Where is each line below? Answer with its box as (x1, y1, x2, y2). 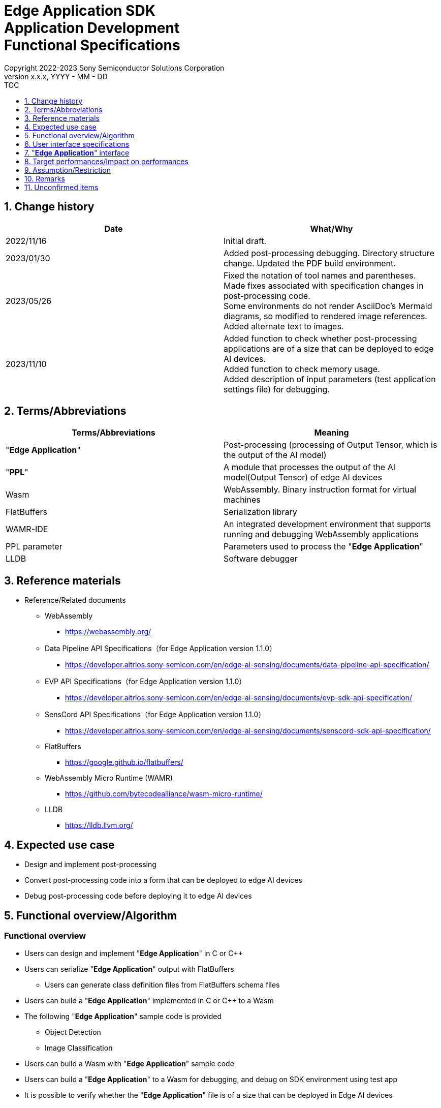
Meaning (314, 427, 349, 438)
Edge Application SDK (4, 2, 155, 19)
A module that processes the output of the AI (224, 462, 395, 473)
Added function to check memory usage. (224, 363, 380, 374)
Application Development (4, 19, 180, 37)
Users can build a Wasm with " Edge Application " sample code (24, 1059, 234, 1068)
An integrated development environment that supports (224, 519, 431, 530)
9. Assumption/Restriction (24, 165, 111, 174)
